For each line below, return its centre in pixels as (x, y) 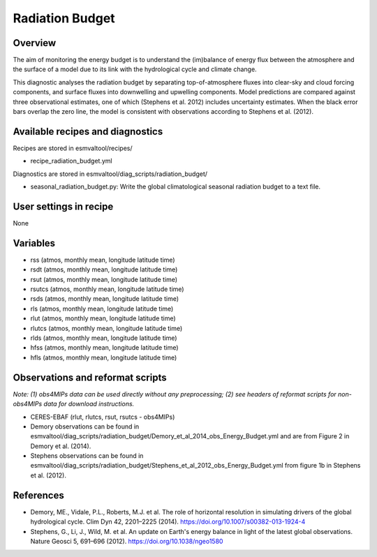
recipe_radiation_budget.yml (71, 161)
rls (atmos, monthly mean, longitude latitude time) (102, 309)
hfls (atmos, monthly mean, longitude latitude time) (104, 357)
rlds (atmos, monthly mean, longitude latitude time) (104, 338)
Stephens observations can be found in (87, 456)
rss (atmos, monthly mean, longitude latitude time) (103, 260)
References (38, 495)
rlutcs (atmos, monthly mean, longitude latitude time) (106, 328)
